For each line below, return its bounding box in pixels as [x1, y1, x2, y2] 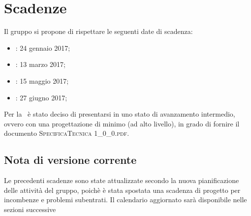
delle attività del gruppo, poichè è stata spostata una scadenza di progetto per [4, 185, 241, 195]
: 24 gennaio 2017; [15, 42, 70, 53]
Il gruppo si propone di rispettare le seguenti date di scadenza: [4, 26, 193, 36]
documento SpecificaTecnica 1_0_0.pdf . [4, 128, 129, 138]
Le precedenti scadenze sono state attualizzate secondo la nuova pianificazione [4, 175, 239, 185]
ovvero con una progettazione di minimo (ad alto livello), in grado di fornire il [4, 118, 240, 128]
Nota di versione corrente [4, 152, 137, 167]
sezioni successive [4, 204, 56, 214]
